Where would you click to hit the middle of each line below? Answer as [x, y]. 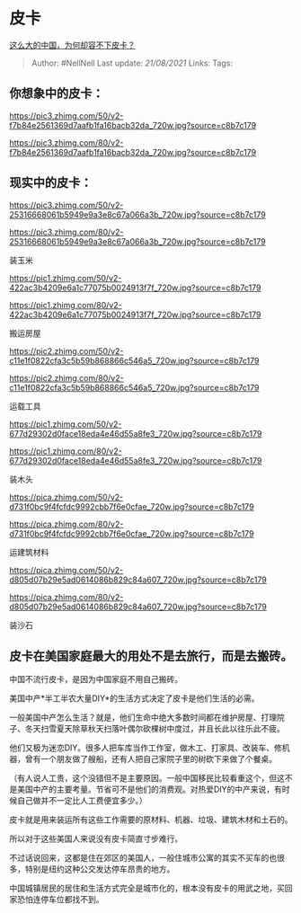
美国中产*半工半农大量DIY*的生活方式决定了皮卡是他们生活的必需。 [134, 698]
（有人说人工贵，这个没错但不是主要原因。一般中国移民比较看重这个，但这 [147, 778]
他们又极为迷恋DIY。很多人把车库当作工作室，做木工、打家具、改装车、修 [146, 748]
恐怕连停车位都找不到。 [60, 900]
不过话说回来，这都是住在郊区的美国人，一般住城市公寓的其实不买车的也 [143, 858]
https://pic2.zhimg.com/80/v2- [66, 377]
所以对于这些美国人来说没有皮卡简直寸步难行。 [96, 839]
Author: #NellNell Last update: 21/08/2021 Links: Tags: [132, 63]
